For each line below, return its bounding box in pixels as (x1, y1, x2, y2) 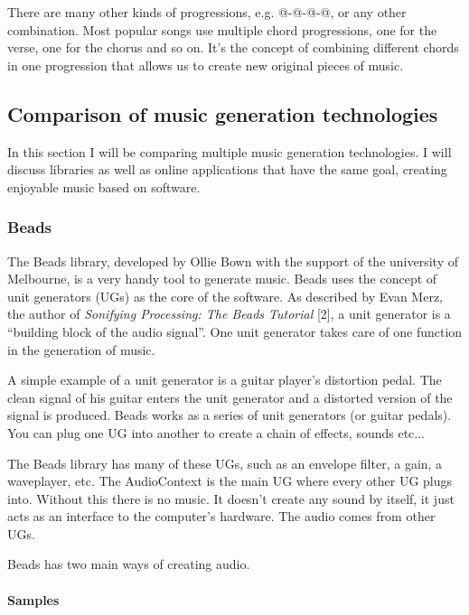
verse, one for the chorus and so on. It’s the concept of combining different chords (7, 38, 459, 57)
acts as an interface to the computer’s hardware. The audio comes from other (7, 507, 436, 526)
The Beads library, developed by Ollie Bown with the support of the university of (7, 251, 458, 270)
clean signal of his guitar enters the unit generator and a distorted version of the (7, 387, 453, 406)
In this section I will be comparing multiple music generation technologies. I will (7, 142, 452, 161)
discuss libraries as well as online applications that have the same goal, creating (7, 160, 447, 179)
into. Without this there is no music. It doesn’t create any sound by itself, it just (7, 489, 455, 508)
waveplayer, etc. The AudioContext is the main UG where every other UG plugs (7, 471, 453, 490)
